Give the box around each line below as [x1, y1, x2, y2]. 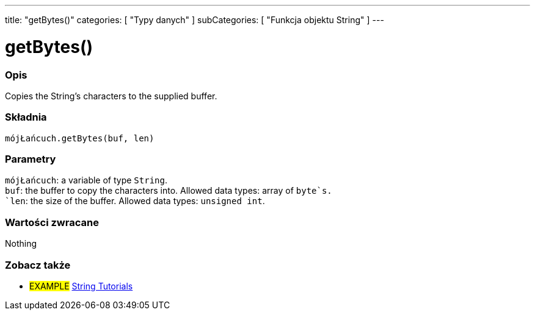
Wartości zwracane [5, 216, 99, 228]
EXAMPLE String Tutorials [29, 280, 133, 291]
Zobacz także [5, 258, 71, 271]
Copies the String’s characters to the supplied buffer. [5, 90, 217, 101]
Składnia [5, 111, 47, 124]
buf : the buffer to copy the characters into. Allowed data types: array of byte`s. [5, 185, 332, 196]
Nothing [5, 238, 37, 249]
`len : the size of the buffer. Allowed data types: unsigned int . [5, 196, 265, 207]
